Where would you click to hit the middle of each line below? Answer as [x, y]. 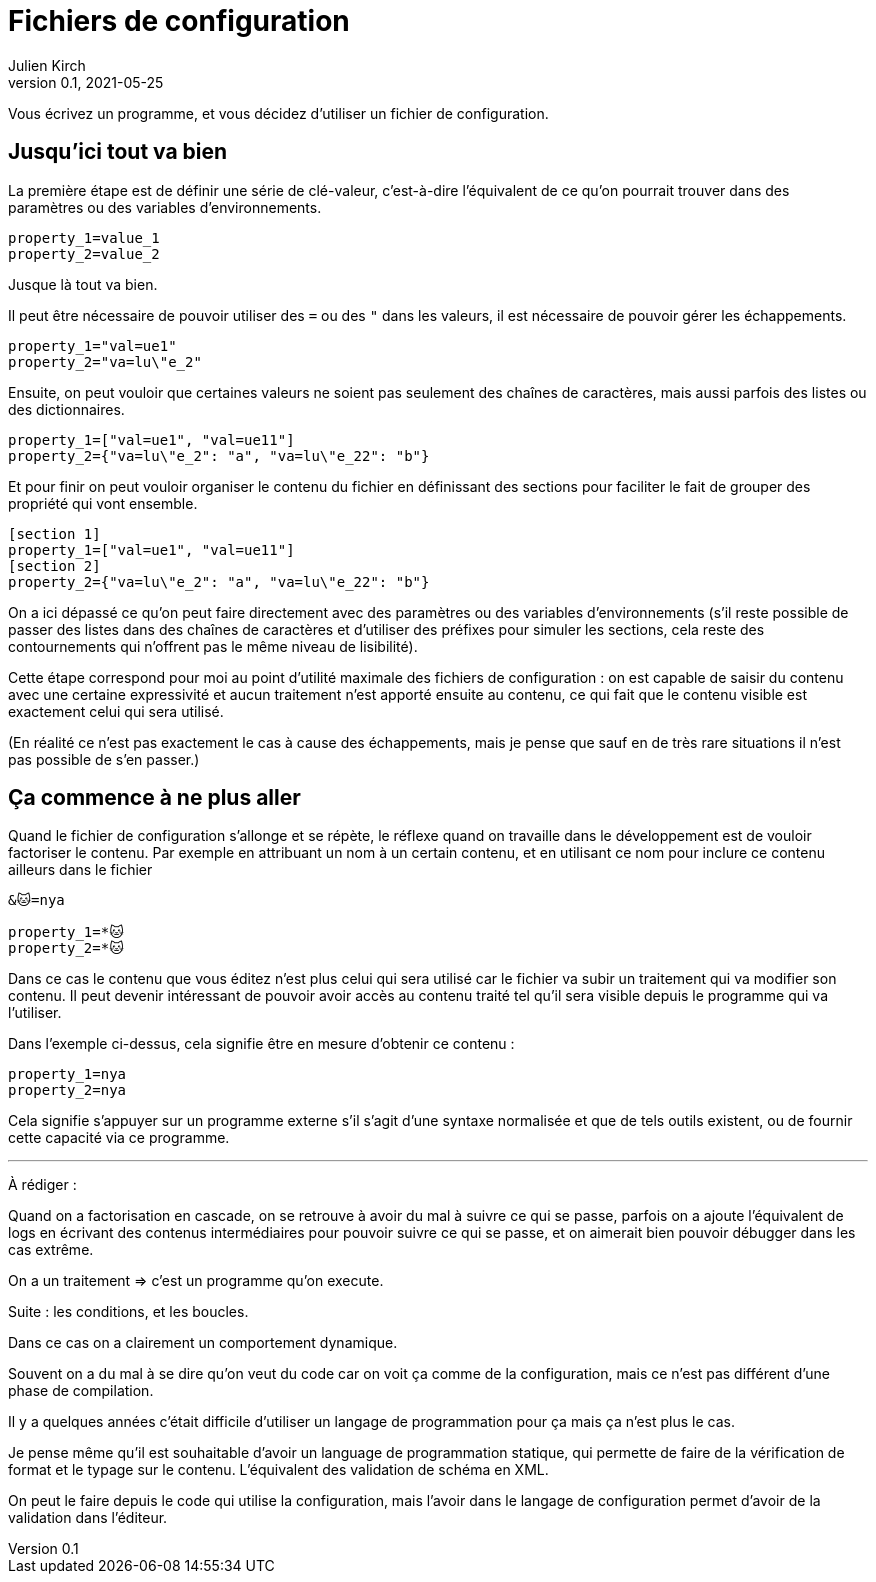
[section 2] [54, 565]
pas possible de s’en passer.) [104, 759]
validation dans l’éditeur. [88, 1518]
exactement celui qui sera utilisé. [116, 711]
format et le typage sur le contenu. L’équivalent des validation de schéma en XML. [278, 1470]
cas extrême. [51, 1250]
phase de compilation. [81, 1391]
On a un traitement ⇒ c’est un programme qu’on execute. [196, 1281]
